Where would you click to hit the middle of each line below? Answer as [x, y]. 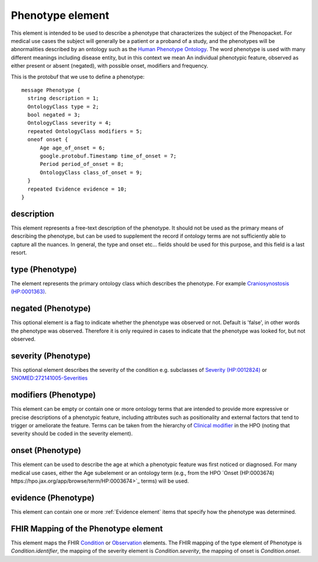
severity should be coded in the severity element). [72, 434]
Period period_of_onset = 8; [82, 164]
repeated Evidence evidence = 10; [77, 189]
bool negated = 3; [54, 115]
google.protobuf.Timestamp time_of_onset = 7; [108, 156]
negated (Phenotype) [51, 309]
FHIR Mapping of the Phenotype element [87, 529]
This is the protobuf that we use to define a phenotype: [78, 77]
